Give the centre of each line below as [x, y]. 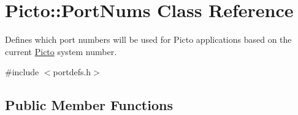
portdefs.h [72, 72]
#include [22, 72]
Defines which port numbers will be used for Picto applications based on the [148, 39]
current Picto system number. [61, 51]
